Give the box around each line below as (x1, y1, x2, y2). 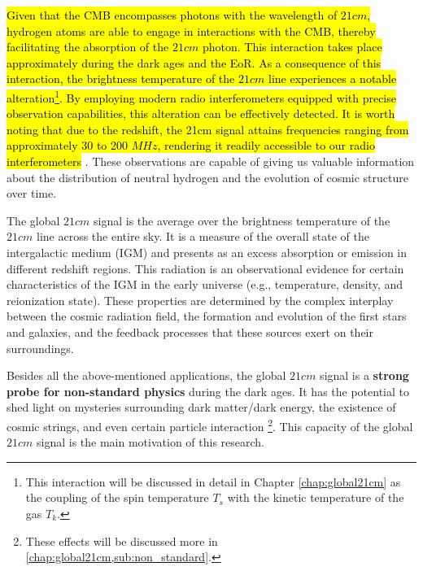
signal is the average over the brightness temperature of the (94, 211, 390, 229)
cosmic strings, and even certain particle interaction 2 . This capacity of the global (7, 415, 413, 434)
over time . (7, 185, 57, 202)
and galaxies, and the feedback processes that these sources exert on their (7, 323, 373, 340)
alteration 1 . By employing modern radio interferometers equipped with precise (7, 86, 396, 106)
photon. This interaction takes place (202, 38, 382, 55)
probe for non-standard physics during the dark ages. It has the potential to (7, 382, 409, 399)
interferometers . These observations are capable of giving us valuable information (7, 153, 415, 169)
